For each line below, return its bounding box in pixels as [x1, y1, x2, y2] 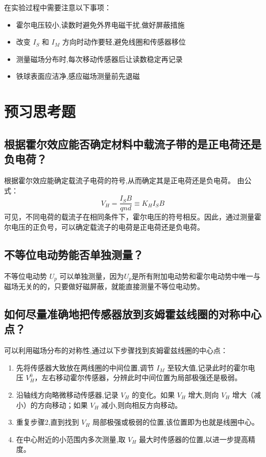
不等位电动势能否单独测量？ [4, 246, 143, 262]
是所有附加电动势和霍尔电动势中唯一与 [131, 270, 260, 281]
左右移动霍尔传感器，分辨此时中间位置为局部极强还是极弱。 [41, 372, 242, 383]
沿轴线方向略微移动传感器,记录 [16, 389, 118, 400]
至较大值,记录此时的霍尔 [167, 362, 248, 373]
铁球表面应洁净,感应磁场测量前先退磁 [16, 71, 140, 81]
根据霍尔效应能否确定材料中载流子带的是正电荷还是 [4, 136, 261, 151]
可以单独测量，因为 [59, 270, 124, 281]
